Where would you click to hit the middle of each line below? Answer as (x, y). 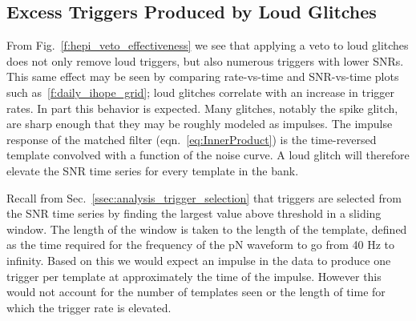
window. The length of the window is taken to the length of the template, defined (207, 229)
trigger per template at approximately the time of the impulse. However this (194, 276)
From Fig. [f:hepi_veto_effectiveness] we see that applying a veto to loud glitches (208, 45)
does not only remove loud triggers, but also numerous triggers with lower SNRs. (205, 60)
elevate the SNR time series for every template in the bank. (153, 170)
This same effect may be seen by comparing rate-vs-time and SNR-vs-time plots (203, 76)
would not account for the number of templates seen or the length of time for (196, 292)
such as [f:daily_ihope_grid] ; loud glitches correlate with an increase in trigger (200, 92)
